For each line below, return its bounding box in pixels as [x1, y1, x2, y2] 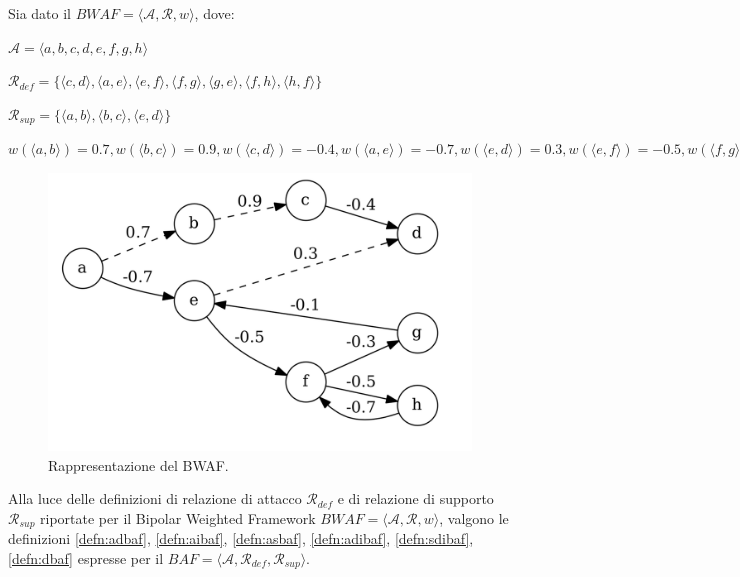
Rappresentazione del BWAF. [48, 454, 229, 475]
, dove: [194, 3, 235, 23]
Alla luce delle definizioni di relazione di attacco [8, 488, 302, 509]
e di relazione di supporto [337, 488, 494, 509]
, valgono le [439, 507, 509, 528]
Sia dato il [8, 3, 72, 23]
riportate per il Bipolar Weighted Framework [40, 507, 316, 528]
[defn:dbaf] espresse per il [8, 547, 164, 568]
